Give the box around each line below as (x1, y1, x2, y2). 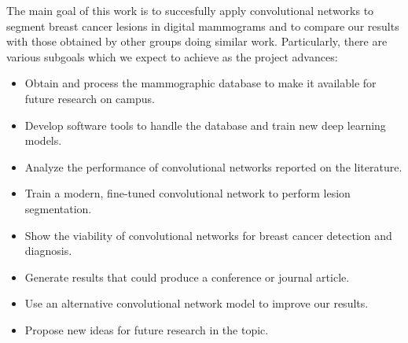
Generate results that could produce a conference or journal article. (24, 268, 350, 285)
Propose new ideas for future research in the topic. (24, 321, 269, 337)
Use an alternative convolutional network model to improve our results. (24, 295, 369, 312)
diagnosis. (24, 242, 72, 259)
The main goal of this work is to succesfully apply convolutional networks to (6, 2, 374, 18)
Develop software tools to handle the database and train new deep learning (24, 116, 386, 133)
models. (24, 132, 62, 149)
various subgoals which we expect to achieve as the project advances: (6, 48, 338, 65)
